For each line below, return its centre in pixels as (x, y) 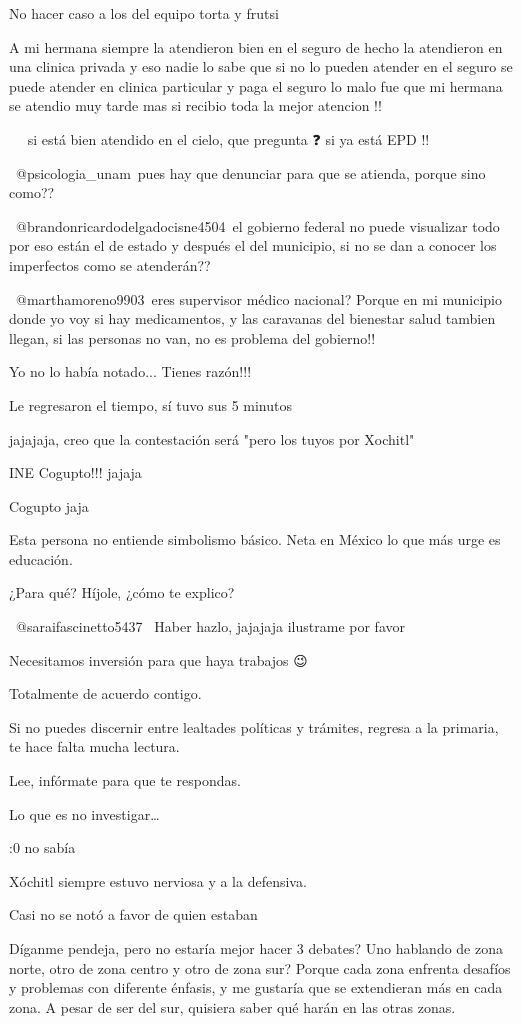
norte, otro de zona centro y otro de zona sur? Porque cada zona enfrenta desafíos (260, 967)
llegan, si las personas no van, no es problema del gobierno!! (192, 337)
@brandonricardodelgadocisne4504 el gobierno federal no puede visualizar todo (257, 225)
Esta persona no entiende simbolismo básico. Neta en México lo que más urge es (255, 539)
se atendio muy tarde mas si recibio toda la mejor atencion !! (195, 105)
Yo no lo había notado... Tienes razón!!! (130, 371)
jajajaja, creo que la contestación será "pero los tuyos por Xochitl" (212, 438)
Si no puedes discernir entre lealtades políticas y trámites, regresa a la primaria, (254, 726)
